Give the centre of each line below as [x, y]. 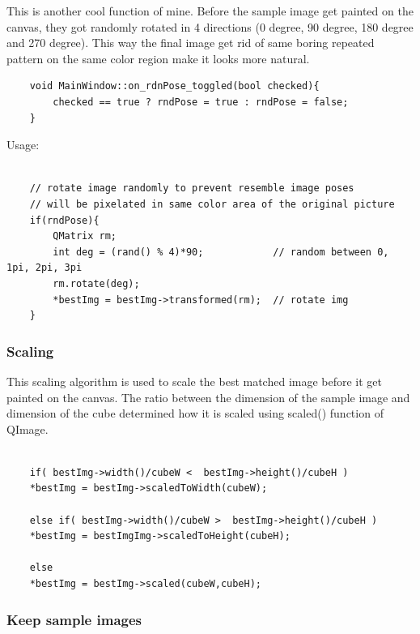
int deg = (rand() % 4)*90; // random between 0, [221, 252]
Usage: [23, 145]
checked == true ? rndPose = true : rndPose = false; [201, 102]
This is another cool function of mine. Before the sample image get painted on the [210, 11]
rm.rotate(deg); [96, 283]
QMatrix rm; [85, 236]
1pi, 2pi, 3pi [45, 268]
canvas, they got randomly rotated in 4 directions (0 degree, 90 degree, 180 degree [210, 26]
